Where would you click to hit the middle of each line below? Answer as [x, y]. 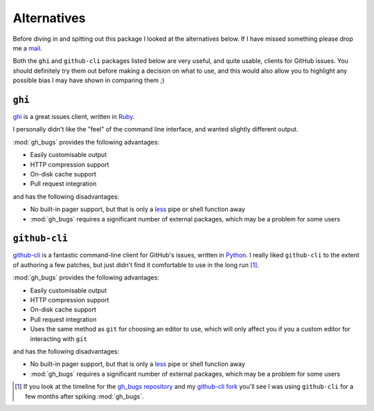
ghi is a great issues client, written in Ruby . [74, 117]
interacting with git [59, 338]
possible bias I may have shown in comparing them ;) [89, 80]
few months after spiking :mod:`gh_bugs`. [85, 396]
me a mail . [28, 48]
